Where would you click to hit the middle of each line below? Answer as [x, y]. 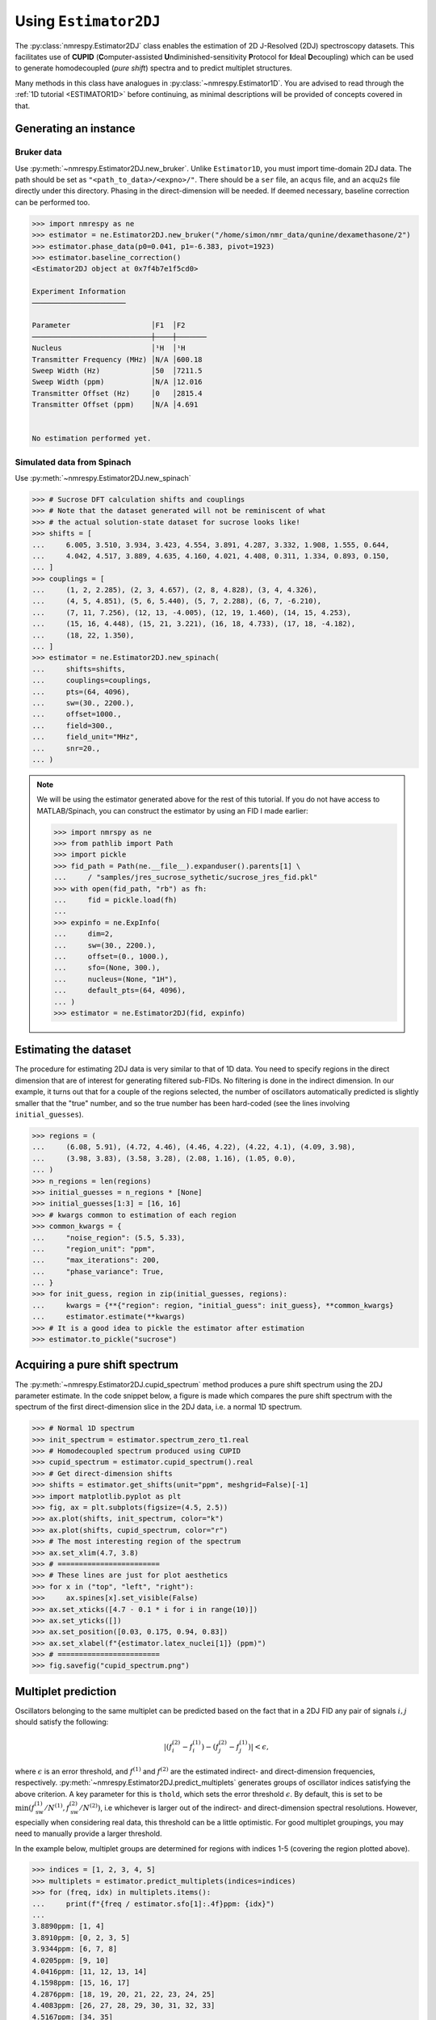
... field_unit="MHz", [85, 737]
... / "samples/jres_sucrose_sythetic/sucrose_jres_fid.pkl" [186, 877]
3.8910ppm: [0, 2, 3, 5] [81, 1938]
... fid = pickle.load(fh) [115, 900]
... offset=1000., [77, 714]
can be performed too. [52, 202]
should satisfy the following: [62, 1722]
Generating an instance [75, 129]
